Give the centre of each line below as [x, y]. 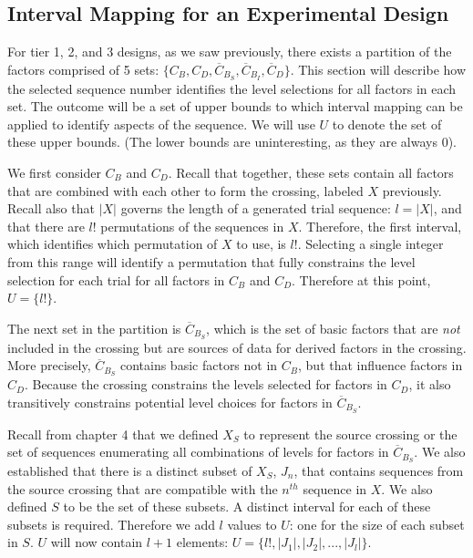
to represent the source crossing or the [350, 434]
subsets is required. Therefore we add [111, 524]
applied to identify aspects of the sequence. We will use [161, 124]
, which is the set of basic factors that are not [333, 328]
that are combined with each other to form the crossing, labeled [185, 190]
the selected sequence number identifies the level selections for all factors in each [232, 88]
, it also [430, 384]
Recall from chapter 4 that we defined [113, 434]
